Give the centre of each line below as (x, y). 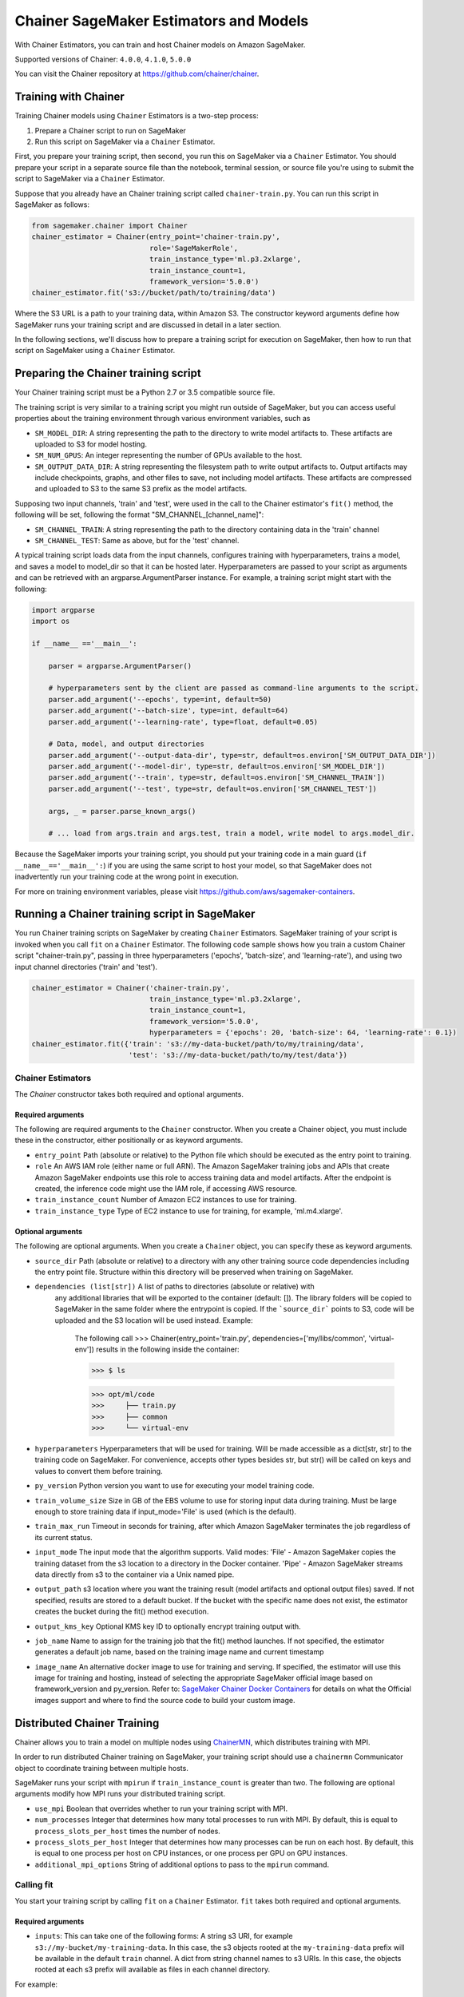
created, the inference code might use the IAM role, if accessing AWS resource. (166, 1189)
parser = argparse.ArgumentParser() (120, 666)
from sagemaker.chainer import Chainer (109, 225)
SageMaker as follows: (52, 204)
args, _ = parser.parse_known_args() (122, 811)
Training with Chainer (70, 97)
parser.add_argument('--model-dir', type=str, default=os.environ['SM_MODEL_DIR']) (217, 766)
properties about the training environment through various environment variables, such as (163, 419)
